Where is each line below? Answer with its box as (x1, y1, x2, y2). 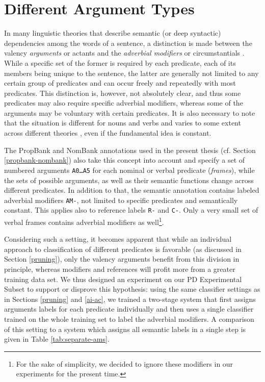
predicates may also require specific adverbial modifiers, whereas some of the (4, 97, 243, 108)
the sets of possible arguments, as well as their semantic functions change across (4, 174, 254, 185)
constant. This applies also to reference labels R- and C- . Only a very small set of (4, 205, 258, 215)
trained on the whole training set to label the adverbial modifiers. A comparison (4, 314, 254, 324)
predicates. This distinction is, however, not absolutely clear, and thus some (4, 87, 241, 98)
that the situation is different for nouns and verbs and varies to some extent (4, 117, 241, 128)
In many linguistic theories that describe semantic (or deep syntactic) (4, 28, 221, 38)
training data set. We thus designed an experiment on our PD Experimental (4, 273, 242, 284)
